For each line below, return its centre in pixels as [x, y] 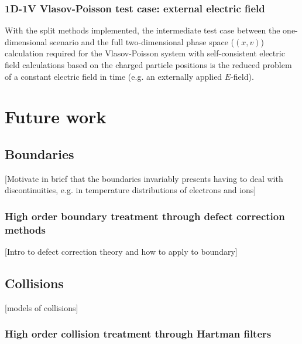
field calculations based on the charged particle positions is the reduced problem [148, 65]
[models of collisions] [42, 307]
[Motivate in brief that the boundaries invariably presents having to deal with [144, 178]
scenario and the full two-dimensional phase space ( [142, 41]
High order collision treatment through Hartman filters [138, 334]
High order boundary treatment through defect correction [145, 216]
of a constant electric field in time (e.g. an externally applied [114, 76]
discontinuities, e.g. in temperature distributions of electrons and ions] [131, 190]
